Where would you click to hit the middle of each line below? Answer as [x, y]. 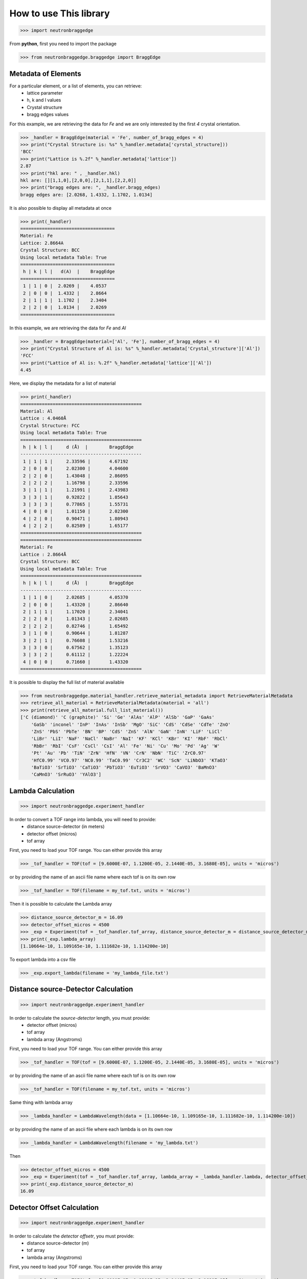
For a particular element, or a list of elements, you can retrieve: [76, 86]
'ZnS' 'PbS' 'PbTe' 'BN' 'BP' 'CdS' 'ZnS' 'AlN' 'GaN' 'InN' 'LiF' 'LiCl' [127, 731]
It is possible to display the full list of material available [67, 682]
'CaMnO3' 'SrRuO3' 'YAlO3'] [66, 775]
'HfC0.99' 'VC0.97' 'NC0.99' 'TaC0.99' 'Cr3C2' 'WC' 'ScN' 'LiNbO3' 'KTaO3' [129, 760]
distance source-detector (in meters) [66, 827]
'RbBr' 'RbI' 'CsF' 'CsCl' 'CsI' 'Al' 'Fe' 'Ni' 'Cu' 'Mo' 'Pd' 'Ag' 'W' [125, 746]
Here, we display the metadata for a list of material [63, 383]
